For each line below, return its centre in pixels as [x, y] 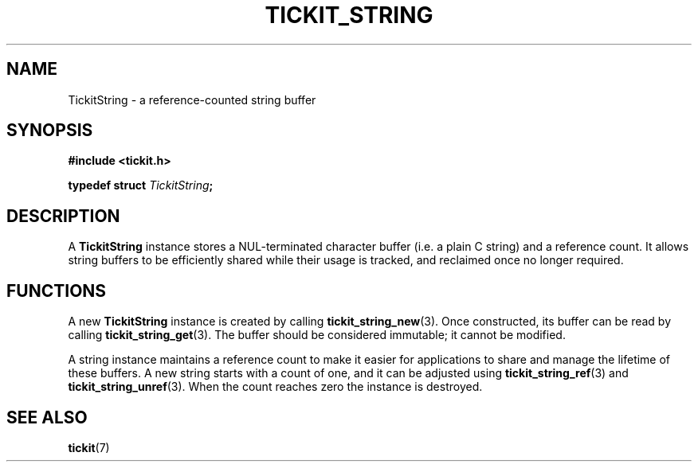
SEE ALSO [47, 417]
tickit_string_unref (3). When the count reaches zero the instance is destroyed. [275, 387]
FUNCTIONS [57, 291]
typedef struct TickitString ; [141, 185]
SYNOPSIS [50, 131]
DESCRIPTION [63, 216]
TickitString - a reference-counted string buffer [192, 99]
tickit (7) [89, 447]
